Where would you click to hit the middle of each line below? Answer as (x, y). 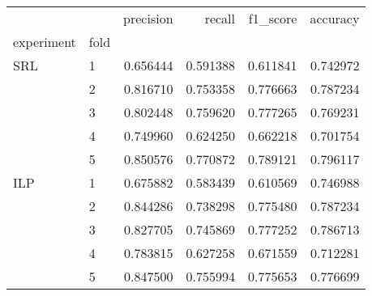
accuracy (335, 18)
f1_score (273, 18)
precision (148, 18)
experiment (45, 42)
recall (220, 18)
